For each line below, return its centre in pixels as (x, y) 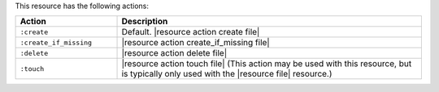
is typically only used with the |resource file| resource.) (227, 74)
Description (145, 22)
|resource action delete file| (174, 53)
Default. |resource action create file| (191, 32)
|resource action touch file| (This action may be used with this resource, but (267, 64)
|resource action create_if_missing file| (196, 43)
